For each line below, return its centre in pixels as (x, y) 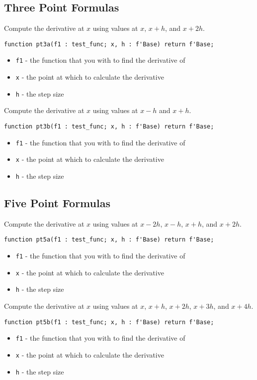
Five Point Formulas (57, 203)
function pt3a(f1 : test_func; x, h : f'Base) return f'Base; (109, 44)
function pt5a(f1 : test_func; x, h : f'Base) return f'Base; (109, 240)
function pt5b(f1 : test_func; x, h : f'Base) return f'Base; (109, 322)
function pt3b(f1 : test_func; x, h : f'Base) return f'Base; (109, 127)
